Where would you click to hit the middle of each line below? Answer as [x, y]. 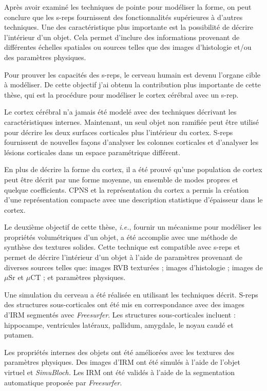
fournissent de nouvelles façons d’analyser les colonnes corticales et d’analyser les [131, 142]
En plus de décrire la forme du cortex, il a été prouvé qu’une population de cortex [133, 169]
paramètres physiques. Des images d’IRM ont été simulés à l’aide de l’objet [122, 362]
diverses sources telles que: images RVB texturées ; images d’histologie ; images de [133, 267]
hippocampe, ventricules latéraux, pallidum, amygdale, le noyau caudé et [119, 324]
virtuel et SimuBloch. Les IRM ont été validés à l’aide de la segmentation [120, 372]
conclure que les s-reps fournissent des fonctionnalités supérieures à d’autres [123, 17]
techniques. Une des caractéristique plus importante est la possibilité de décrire [129, 27]
